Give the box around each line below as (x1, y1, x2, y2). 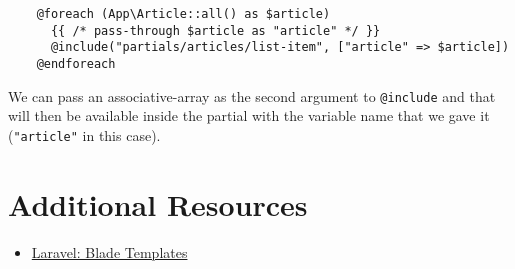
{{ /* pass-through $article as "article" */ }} (50, 23, 381, 38)
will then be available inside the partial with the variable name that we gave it (8, 105, 490, 126)
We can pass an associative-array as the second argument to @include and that (8, 85, 496, 106)
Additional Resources (8, 183, 308, 224)
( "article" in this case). (8, 124, 161, 145)
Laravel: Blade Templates (31, 241, 188, 262)
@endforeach (36, 56, 116, 71)
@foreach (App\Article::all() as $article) (36, 7, 331, 21)
